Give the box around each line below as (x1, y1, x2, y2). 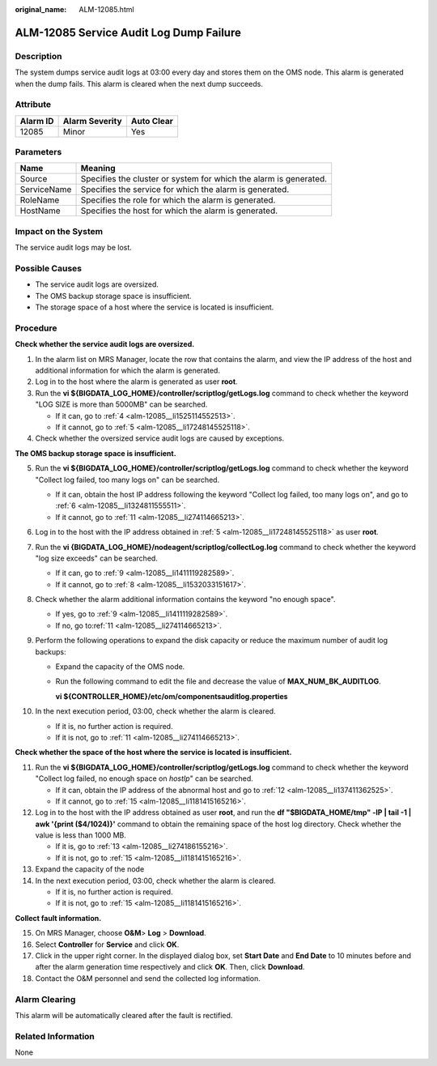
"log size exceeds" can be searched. (35, 553, 158, 563)
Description (15, 50, 62, 62)
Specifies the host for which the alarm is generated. (80, 205, 278, 216)
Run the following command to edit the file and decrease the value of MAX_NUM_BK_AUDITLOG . (55, 676, 382, 686)
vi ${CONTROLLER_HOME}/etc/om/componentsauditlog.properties (55, 691, 288, 701)
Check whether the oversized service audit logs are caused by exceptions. (35, 433, 285, 443)
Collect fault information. (15, 913, 102, 923)
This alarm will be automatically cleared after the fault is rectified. (15, 1010, 233, 1020)
